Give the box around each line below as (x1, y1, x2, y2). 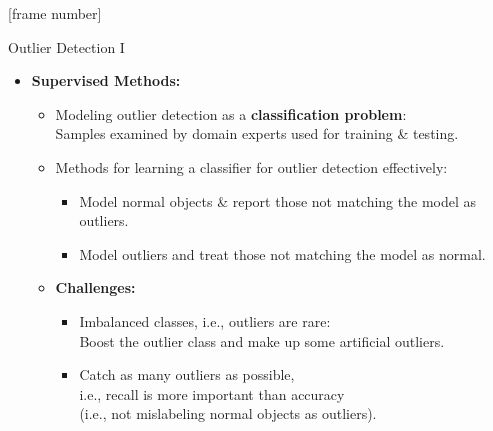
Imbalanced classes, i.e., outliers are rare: (79, 310, 331, 331)
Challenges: (55, 277, 136, 298)
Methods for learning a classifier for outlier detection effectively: (55, 156, 448, 177)
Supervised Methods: (31, 70, 181, 91)
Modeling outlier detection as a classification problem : (55, 103, 407, 124)
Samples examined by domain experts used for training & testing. (55, 123, 459, 144)
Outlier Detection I (8, 36, 125, 57)
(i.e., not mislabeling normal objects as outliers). (79, 403, 377, 424)
